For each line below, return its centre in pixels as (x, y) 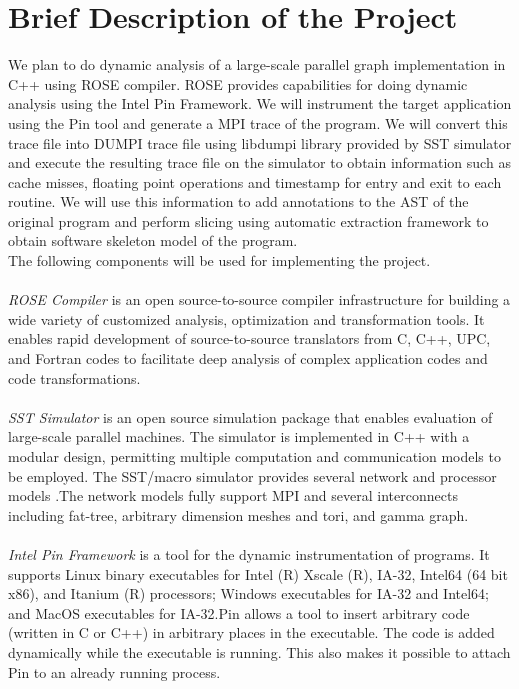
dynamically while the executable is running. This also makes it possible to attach (259, 651)
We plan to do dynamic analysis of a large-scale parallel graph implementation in (257, 64)
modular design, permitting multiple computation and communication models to (254, 456)
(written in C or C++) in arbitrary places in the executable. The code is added (251, 632)
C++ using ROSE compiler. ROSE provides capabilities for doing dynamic (238, 83)
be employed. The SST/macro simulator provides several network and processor (252, 475)
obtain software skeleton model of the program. (153, 240)
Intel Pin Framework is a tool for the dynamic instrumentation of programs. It (249, 553)
